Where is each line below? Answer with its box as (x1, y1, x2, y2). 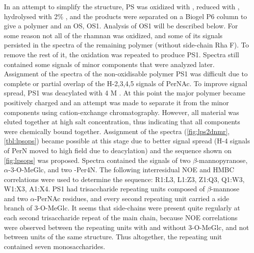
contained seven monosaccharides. (4, 241, 105, 251)
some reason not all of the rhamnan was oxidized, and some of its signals (4, 30, 223, 40)
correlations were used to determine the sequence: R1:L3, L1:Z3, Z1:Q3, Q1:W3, (4, 174, 245, 184)
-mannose (211, 184, 239, 194)
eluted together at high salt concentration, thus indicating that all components (4, 116, 240, 127)
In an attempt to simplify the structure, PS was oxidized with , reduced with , (4, 1, 240, 11)
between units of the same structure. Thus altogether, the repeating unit (4, 231, 222, 242)
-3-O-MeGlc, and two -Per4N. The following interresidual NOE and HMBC (8, 164, 234, 175)
